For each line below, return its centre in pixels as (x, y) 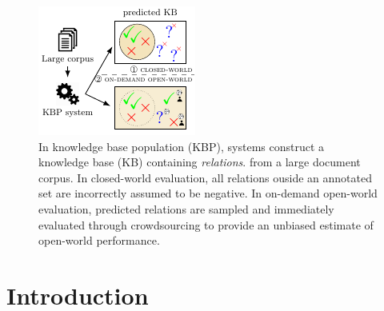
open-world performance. (99, 240)
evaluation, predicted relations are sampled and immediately (186, 208)
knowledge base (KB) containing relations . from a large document (200, 162)
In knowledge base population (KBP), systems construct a (182, 146)
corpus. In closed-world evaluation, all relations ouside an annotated (205, 177)
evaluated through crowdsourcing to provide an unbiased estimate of (206, 224)
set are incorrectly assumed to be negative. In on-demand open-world (208, 193)
